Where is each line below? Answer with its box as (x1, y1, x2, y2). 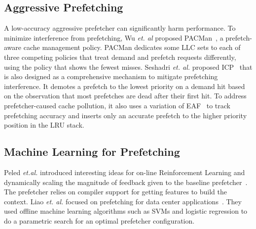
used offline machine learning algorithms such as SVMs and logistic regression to (4, 206, 248, 216)
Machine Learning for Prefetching (4, 144, 180, 159)
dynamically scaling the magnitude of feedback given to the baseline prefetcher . (4, 177, 248, 187)
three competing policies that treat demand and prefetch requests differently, (4, 51, 236, 62)
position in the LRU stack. (4, 120, 84, 130)
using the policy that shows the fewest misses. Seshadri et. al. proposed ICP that (4, 61, 253, 72)
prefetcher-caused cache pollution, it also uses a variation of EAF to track (4, 100, 230, 110)
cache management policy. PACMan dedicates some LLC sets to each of (23, 42, 241, 52)
